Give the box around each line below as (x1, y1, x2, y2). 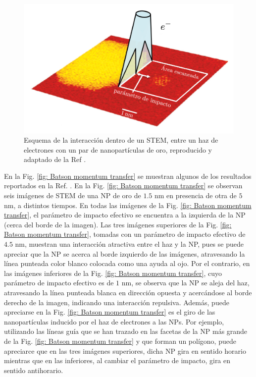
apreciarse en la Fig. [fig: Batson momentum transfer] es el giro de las (4, 307, 215, 317)
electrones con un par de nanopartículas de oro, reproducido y (24, 144, 212, 155)
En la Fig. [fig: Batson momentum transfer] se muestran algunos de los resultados (4, 170, 252, 181)
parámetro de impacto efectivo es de (4, 277, 114, 288)
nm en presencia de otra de (154, 190, 237, 201)
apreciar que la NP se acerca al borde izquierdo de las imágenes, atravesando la (4, 248, 245, 259)
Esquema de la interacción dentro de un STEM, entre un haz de (24, 135, 218, 145)
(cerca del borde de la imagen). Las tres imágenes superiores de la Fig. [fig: (4, 219, 232, 229)
